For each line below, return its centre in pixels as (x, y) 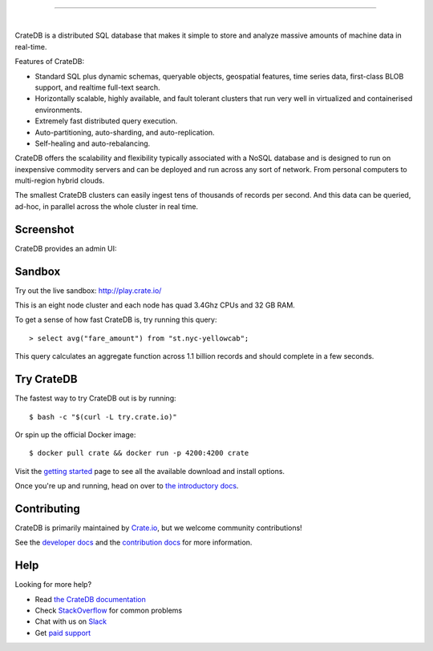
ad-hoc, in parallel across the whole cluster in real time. (107, 206)
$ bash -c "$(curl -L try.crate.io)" (103, 417)
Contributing (47, 508)
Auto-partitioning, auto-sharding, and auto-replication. (125, 132)
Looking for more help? (53, 585)
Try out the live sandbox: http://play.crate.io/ (88, 290)
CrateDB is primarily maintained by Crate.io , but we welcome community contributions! (158, 528)
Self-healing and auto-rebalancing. (93, 143)
